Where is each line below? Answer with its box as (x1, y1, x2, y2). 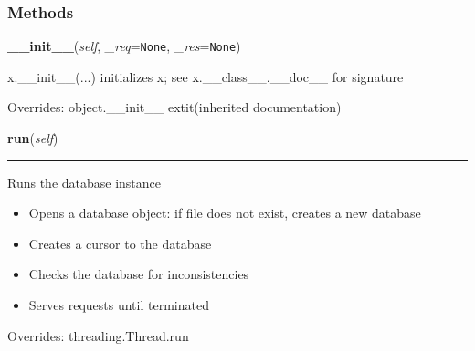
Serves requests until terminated (28, 295, 209, 315)
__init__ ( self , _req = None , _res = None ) (7, 36, 241, 56)
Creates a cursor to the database (28, 233, 212, 253)
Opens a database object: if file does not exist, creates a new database (28, 203, 421, 222)
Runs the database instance (7, 172, 162, 191)
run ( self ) (7, 129, 58, 148)
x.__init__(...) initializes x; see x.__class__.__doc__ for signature (7, 67, 404, 86)
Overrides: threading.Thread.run (7, 325, 189, 345)
